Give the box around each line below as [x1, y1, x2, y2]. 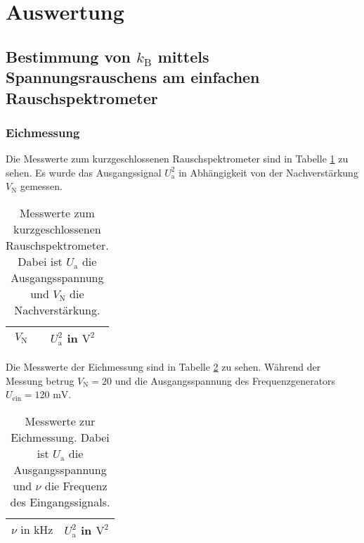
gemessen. [20, 179, 63, 193]
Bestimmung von [6, 45, 131, 67]
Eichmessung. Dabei [11, 428, 110, 445]
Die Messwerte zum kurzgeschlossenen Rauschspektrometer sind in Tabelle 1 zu [6, 151, 349, 166]
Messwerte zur [25, 412, 96, 429]
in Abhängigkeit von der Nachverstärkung [178, 165, 358, 179]
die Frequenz [44, 477, 108, 494]
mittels [157, 45, 209, 67]
